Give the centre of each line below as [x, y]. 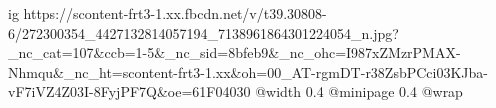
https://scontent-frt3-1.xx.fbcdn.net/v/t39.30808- [175, 13]
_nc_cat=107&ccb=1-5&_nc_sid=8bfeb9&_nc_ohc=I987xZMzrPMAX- [234, 52]
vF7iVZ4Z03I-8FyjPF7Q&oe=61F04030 [129, 91]
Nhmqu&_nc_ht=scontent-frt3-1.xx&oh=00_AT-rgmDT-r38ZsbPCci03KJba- [248, 71]
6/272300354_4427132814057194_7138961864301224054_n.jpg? [203, 32]
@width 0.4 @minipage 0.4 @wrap [359, 91]
